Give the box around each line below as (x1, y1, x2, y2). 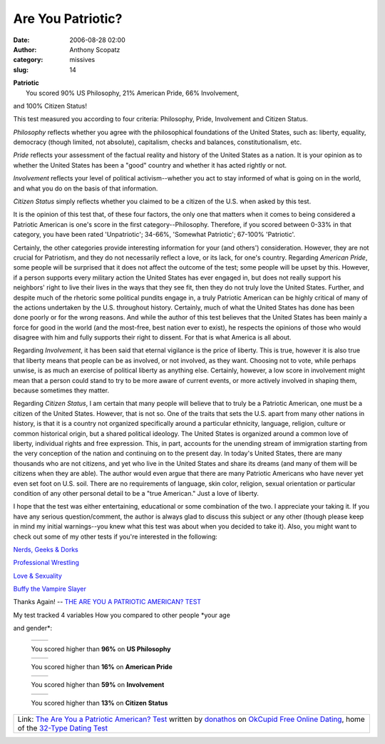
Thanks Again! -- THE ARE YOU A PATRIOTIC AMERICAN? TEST (13, 598, 202, 606)
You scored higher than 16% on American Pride (31, 663, 173, 671)
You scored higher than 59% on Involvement (31, 681, 165, 689)
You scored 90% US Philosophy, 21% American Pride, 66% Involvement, (26, 88, 239, 97)
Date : (13, 36, 30, 44)
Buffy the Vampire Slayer (13, 585, 87, 593)
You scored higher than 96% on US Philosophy (31, 644, 171, 653)
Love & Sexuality (13, 571, 62, 580)
